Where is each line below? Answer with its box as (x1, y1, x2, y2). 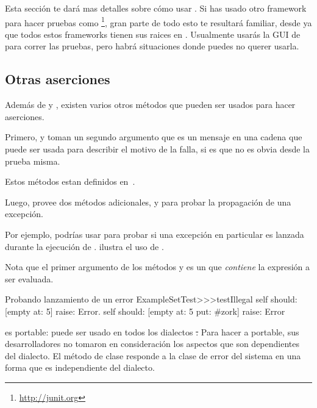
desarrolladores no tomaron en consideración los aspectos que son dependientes (5, 337, 300, 350)
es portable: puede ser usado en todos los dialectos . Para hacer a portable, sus (5, 325, 299, 338)
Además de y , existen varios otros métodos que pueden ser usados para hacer (5, 98, 296, 111)
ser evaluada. (5, 272, 54, 285)
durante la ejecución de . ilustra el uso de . (5, 240, 164, 252)
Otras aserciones (5, 70, 110, 88)
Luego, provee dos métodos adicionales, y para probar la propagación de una (5, 195, 291, 208)
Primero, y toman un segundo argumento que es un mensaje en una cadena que (5, 131, 302, 143)
